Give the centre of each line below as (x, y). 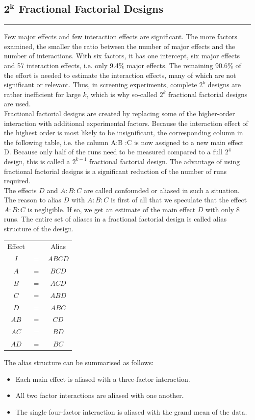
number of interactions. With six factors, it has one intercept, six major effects (122, 56)
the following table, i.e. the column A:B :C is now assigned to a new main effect (124, 142)
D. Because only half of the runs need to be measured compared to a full (113, 152)
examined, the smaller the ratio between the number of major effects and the (120, 46)
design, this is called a (37, 161)
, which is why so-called (122, 94)
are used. (17, 104)
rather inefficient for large (42, 94)
